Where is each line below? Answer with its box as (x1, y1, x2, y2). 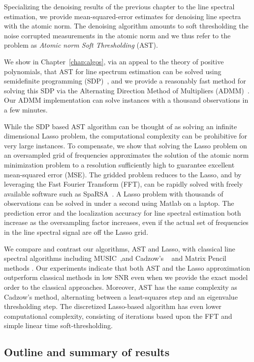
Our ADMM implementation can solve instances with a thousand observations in (4, 95, 249, 105)
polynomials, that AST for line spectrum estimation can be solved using (4, 66, 222, 76)
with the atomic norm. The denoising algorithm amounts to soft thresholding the (4, 21, 249, 31)
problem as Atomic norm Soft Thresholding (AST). (4, 40, 158, 50)
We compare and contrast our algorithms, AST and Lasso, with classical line (4, 243, 235, 253)
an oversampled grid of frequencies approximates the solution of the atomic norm (4, 150, 249, 160)
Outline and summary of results (4, 344, 170, 360)
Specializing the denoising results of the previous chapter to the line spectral (4, 1, 235, 11)
